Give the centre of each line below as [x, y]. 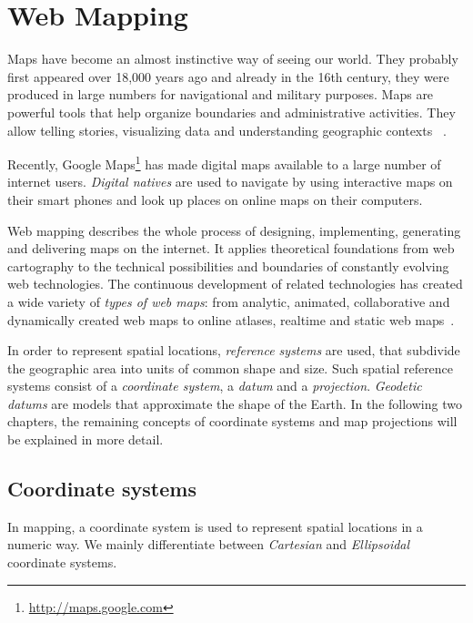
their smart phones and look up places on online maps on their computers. [215, 199]
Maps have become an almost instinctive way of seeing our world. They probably [233, 59]
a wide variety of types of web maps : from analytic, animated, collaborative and [229, 301]
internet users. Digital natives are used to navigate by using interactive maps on [230, 182]
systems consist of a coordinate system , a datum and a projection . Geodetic [215, 386]
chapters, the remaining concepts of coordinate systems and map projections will [232, 421]
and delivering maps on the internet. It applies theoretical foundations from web [231, 248]
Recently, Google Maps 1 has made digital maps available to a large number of [224, 163]
